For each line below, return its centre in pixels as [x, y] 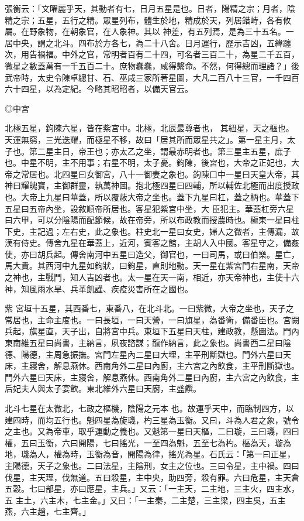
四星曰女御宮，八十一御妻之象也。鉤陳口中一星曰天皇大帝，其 [180, 174]
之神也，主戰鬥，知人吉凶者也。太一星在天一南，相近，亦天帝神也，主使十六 [152, 277]
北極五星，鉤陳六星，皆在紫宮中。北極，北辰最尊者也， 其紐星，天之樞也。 [149, 128]
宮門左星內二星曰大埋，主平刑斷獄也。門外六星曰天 [193, 354]
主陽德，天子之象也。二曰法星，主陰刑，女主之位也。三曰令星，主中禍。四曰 [152, 465]
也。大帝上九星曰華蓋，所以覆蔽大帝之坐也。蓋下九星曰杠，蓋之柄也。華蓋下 [152, 196]
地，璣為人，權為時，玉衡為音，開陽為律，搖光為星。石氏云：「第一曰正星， [150, 454]
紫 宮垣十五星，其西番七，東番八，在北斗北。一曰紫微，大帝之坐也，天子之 [149, 308]
